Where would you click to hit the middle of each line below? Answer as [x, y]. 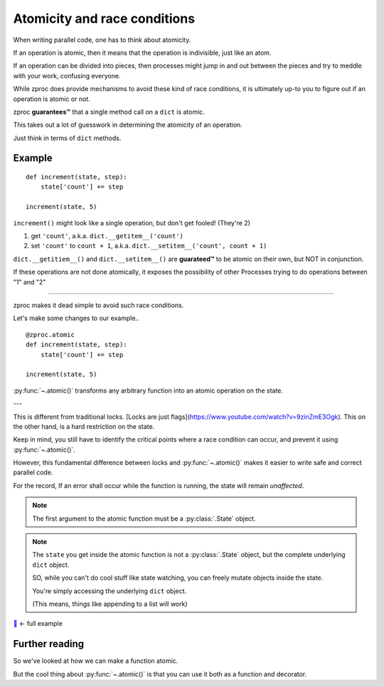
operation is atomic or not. [52, 99]
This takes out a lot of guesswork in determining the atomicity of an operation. [128, 125]
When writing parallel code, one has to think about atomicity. [102, 40]
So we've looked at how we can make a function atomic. [96, 661]
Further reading [49, 644]
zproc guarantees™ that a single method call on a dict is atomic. [109, 112]
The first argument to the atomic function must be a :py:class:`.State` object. [144, 518]
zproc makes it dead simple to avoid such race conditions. [98, 305]
